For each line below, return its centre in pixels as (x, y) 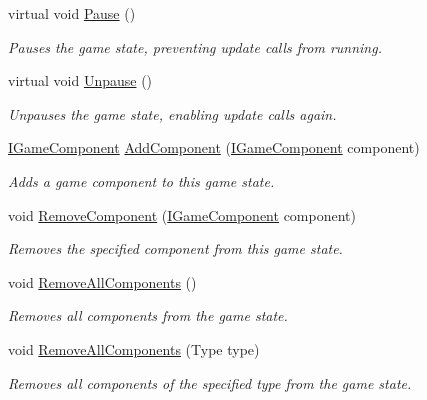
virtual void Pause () (72, 13)
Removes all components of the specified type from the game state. (210, 382)
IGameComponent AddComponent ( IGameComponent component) (214, 147)
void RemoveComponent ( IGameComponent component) (182, 214)
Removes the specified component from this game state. (175, 248)
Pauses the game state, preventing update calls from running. (195, 46)
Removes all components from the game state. (148, 315)
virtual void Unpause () (80, 80)
